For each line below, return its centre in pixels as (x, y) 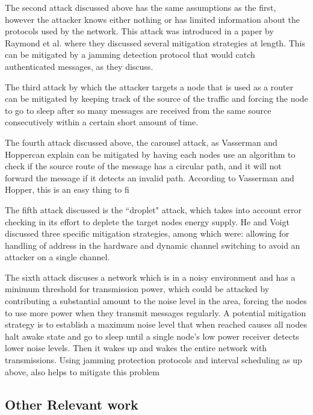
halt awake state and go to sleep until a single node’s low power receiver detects (152, 336)
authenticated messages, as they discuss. (79, 66)
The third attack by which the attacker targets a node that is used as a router (149, 86)
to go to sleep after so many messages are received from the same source (138, 110)
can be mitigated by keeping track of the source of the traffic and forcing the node (156, 98)
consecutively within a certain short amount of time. (102, 122)
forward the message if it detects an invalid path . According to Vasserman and (150, 177)
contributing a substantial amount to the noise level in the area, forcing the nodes (156, 301)
